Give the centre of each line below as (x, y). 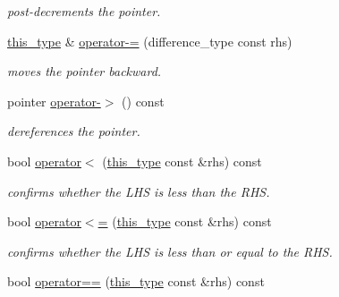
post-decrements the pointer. (84, 11)
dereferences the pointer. (74, 131)
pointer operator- (54, 101)
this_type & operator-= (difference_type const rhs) (150, 41)
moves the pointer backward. (85, 71)
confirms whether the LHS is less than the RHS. (139, 191)
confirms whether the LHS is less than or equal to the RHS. (170, 251)
